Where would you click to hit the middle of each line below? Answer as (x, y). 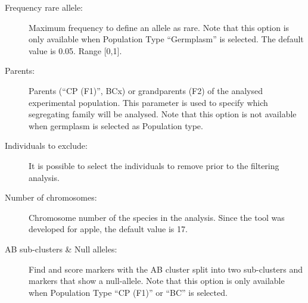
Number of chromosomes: (51, 197)
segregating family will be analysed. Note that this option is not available (163, 114)
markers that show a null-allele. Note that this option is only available (157, 281)
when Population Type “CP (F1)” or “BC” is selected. (128, 292)
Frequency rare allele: (44, 7)
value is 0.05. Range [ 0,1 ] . (75, 50)
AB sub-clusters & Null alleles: (61, 249)
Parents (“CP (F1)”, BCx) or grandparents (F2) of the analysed (146, 90)
